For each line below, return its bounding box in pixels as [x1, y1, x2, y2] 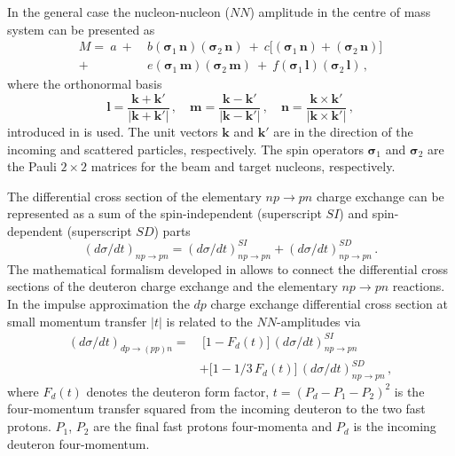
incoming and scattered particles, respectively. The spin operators [7, 139, 364, 158]
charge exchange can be [316, 186, 444, 205]
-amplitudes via [277, 311, 361, 330]
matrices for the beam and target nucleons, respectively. [90, 157, 396, 176]
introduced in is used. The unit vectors [7, 122, 218, 140]
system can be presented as [7, 20, 155, 38]
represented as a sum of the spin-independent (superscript [7, 204, 322, 223]
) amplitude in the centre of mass [249, 3, 431, 20]
